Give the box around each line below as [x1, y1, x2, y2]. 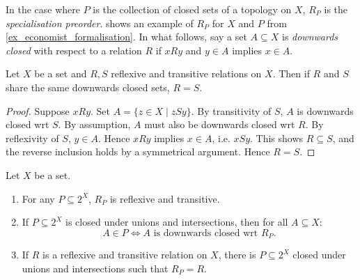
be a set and [34, 66, 87, 81]
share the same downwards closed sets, [6, 79, 170, 94]
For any [22, 191, 55, 205]
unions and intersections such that [22, 260, 169, 275]
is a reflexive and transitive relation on [42, 247, 208, 262]
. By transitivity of [191, 103, 272, 118]
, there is [218, 247, 256, 262]
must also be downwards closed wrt [144, 117, 295, 132]
